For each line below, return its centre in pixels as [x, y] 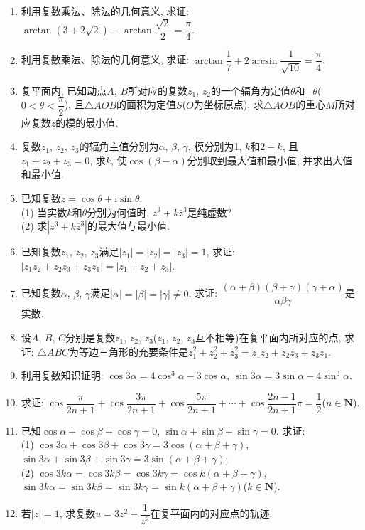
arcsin [265, 61]
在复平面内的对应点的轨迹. [211, 513]
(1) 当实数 [44, 212]
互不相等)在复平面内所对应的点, [268, 337]
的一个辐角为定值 [251, 90]
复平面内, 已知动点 [64, 90]
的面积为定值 [147, 104]
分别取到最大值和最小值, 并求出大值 [270, 160]
